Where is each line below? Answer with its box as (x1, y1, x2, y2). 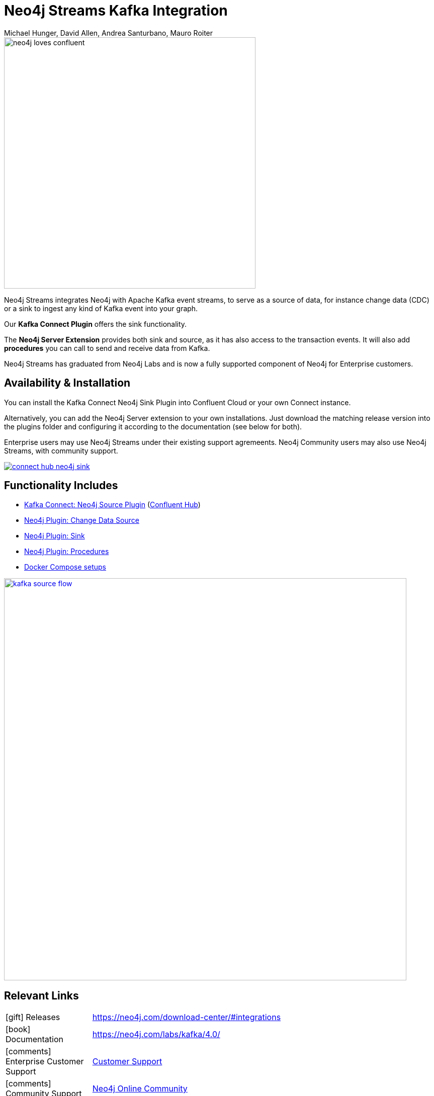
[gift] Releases (6, 1012, 60, 1023)
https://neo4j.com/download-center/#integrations (92, 1012, 281, 1023)
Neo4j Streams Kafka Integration (4, 2, 228, 19)
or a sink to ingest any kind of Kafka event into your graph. (4, 304, 198, 313)
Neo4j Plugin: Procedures (24, 547, 109, 556)
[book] (6, 1024, 31, 1035)
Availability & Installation (4, 377, 131, 390)
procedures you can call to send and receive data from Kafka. (4, 343, 210, 352)
